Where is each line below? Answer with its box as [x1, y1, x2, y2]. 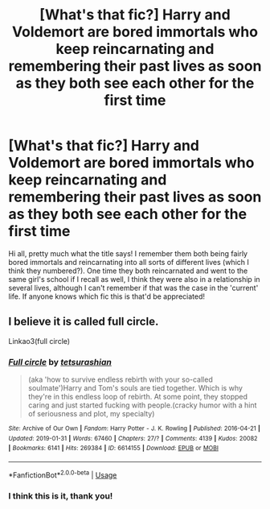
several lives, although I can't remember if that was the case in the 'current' [8, 283, 259, 292]
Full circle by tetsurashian [8, 356, 112, 367]
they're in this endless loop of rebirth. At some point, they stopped [27, 392, 247, 402]
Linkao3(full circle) [8, 336, 71, 346]
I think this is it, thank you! [8, 490, 113, 501]
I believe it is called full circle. [8, 315, 159, 329]
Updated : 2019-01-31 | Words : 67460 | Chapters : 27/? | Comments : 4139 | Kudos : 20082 [8, 434, 258, 442]
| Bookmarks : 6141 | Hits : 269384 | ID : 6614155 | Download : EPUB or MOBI [8, 445, 219, 453]
